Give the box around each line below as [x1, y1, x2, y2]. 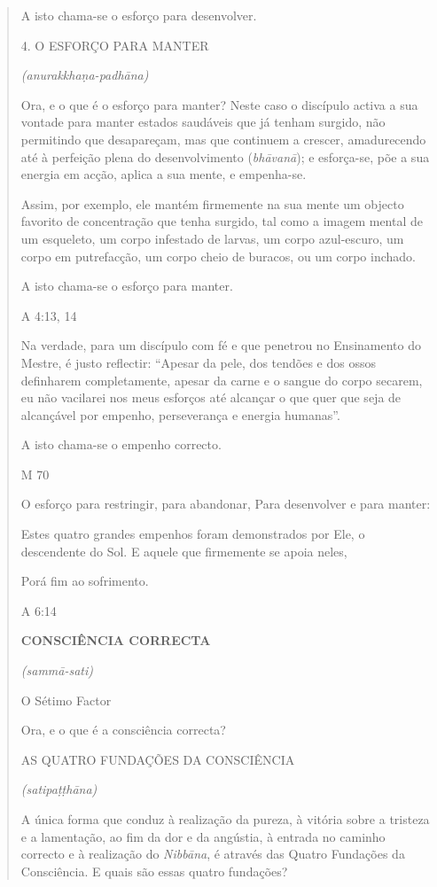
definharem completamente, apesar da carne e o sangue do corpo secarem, [20, 370, 423, 389]
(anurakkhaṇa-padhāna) [20, 66, 149, 84]
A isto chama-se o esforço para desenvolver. [20, 6, 257, 24]
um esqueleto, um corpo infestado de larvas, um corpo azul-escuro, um [20, 229, 404, 247]
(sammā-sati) [20, 661, 94, 680]
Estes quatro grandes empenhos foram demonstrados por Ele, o [20, 525, 365, 543]
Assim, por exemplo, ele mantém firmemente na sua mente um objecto [20, 194, 404, 213]
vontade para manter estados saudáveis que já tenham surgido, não [20, 113, 386, 131]
